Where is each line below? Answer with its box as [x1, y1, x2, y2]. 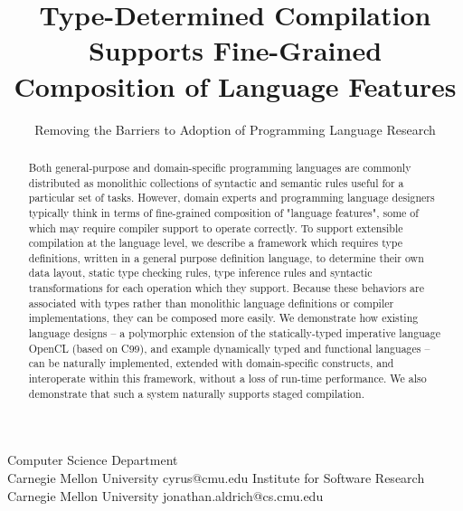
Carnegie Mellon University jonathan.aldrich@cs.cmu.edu [7, 486, 324, 505]
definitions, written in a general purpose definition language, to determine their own [28, 250, 424, 265]
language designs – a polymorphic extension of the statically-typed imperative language [28, 326, 440, 341]
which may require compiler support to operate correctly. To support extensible [28, 220, 403, 235]
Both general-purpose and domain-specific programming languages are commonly [28, 159, 411, 175]
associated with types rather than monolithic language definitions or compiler [28, 295, 394, 310]
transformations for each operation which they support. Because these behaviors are [28, 280, 424, 296]
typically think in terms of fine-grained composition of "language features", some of [28, 204, 419, 220]
